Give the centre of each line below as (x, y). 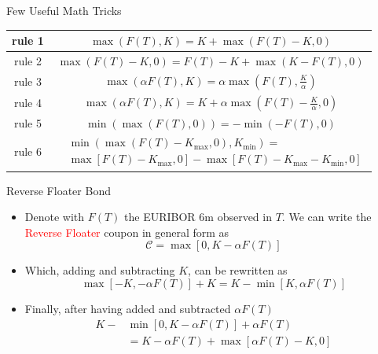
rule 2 (28, 60)
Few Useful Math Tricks (64, 10)
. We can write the (327, 217)
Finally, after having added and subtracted (128, 309)
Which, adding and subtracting (100, 270)
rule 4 (28, 103)
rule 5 (28, 123)
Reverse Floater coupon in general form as (127, 232)
